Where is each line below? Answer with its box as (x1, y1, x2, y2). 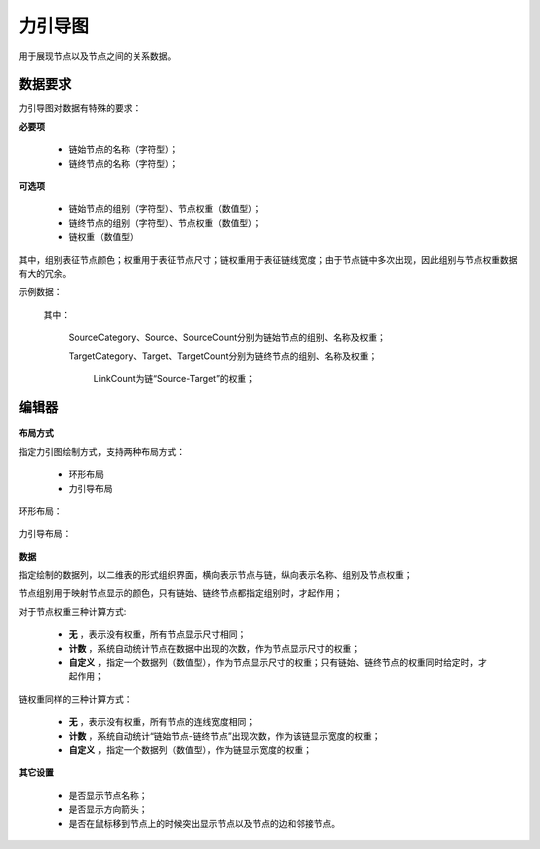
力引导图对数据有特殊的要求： (18, 102, 142, 114)
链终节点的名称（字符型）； (68, 157, 179, 169)
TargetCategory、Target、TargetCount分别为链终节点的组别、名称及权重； (68, 350, 378, 362)
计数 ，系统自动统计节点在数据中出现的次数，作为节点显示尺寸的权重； (68, 642, 360, 654)
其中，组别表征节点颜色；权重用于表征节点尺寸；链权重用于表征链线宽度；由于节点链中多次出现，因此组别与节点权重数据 (18, 253, 518, 265)
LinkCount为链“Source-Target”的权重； (93, 372, 255, 384)
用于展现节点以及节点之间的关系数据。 (18, 50, 177, 62)
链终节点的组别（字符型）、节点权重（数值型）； (68, 216, 262, 229)
